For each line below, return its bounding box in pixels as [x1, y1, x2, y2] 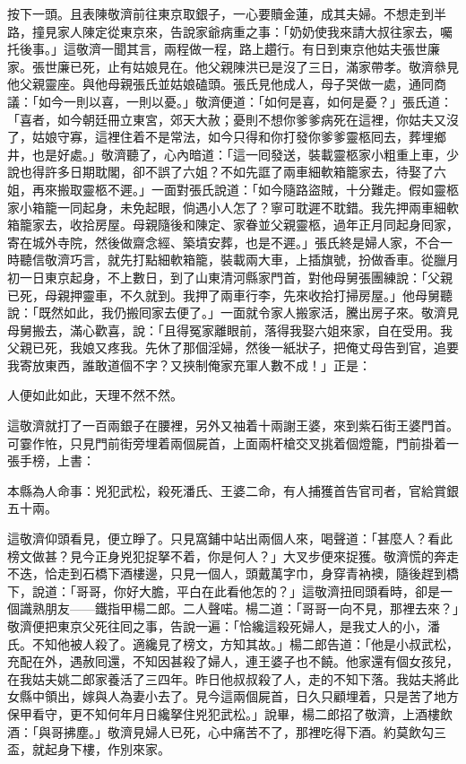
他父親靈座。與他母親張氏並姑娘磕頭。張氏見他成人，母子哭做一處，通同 [7, 74, 434, 93]
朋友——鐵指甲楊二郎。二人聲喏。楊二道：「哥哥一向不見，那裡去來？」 [44, 599, 459, 618]
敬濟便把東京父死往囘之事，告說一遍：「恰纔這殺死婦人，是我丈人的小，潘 [7, 617, 440, 635]
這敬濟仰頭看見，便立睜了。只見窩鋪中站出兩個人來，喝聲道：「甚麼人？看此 [7, 529, 453, 548]
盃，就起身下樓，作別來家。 [7, 740, 170, 759]
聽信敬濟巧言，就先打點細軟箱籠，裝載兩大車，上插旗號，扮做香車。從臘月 [19, 250, 459, 269]
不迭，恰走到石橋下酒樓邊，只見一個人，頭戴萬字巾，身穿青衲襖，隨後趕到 [7, 564, 446, 583]
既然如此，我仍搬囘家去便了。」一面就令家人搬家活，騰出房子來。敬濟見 [38, 303, 459, 322]
